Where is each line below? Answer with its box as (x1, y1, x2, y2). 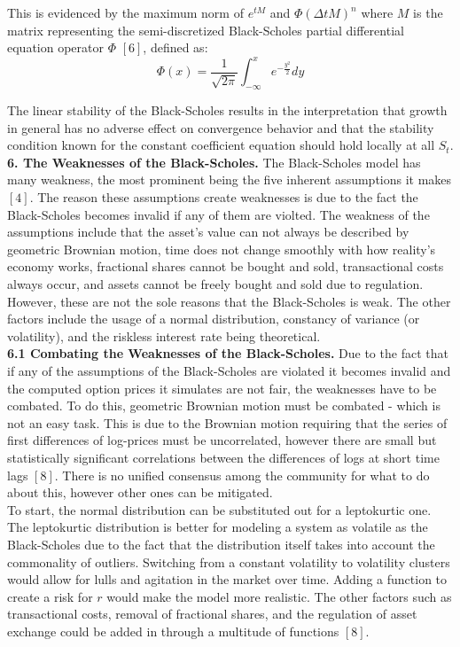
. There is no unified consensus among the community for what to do (54, 465, 430, 484)
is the (413, 4, 443, 21)
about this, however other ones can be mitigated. (7, 483, 273, 502)
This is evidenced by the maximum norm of (7, 4, 244, 21)
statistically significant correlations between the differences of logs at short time (7, 448, 440, 466)
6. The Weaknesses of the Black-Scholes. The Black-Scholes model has (7, 152, 421, 171)
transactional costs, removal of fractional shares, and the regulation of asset (7, 604, 417, 623)
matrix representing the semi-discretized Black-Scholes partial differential (7, 20, 404, 39)
